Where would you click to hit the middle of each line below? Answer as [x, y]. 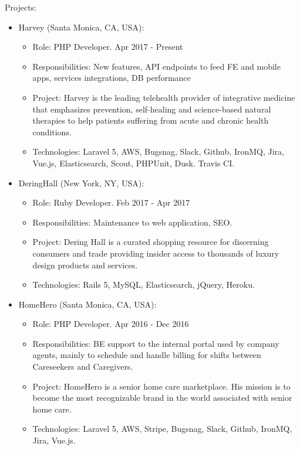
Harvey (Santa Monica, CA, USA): [81, 27]
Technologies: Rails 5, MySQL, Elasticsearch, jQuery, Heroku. [144, 284]
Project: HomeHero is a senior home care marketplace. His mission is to [161, 386]
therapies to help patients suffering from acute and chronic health [151, 120]
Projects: [21, 7]
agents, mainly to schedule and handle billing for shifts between [147, 355]
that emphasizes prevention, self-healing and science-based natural [152, 109]
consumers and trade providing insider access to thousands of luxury [156, 253]
